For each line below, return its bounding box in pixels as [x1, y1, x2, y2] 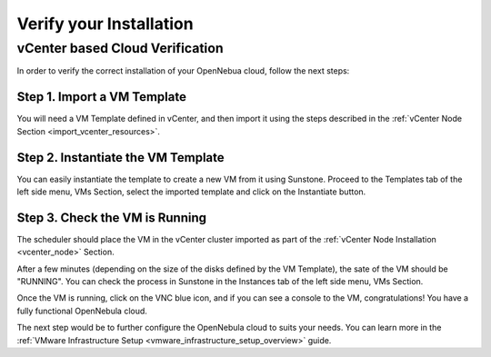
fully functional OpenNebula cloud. [16, 305, 147, 316]
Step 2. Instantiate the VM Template [16, 150, 225, 165]
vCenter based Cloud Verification [16, 40, 224, 56]
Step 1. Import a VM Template [16, 89, 186, 104]
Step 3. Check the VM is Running [16, 210, 207, 225]
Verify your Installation [16, 14, 195, 34]
